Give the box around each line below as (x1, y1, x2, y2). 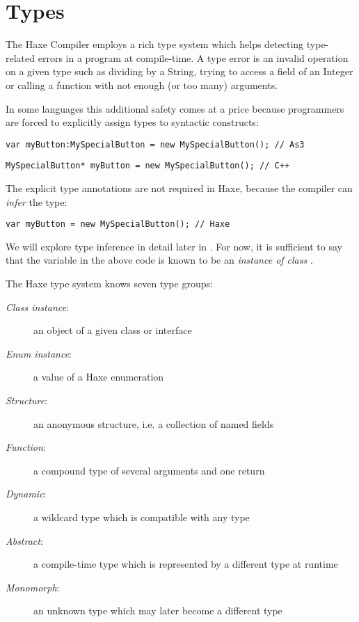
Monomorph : (6, 580, 60, 594)
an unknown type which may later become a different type (33, 603, 282, 618)
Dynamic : (6, 486, 47, 501)
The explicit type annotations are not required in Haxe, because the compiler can (6, 181, 353, 195)
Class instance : (6, 299, 69, 314)
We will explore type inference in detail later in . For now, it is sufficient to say (6, 239, 342, 253)
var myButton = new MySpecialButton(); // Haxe (6, 219, 230, 230)
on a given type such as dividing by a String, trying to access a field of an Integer (6, 64, 353, 79)
